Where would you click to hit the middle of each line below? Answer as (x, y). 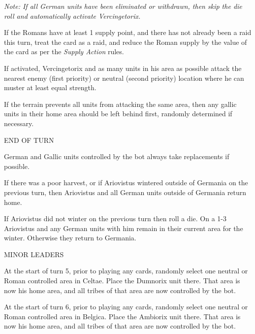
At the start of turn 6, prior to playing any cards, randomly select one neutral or (126, 307)
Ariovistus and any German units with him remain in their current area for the (124, 228)
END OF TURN (29, 140)
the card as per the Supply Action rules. (64, 51)
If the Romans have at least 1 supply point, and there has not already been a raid (128, 32)
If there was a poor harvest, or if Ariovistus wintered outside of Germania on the (126, 183)
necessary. (19, 123)
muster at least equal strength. (50, 87)
